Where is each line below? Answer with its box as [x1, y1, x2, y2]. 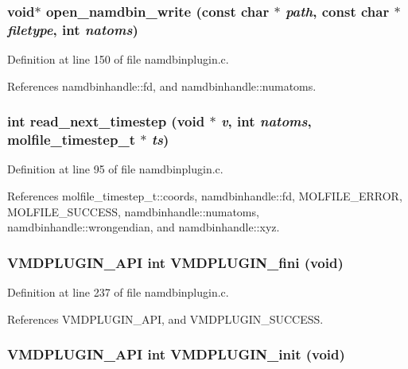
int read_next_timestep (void [7, 111, 205, 131]
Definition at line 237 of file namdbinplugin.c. [7, 284, 229, 301]
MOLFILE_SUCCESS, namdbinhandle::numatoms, [7, 203, 259, 219]
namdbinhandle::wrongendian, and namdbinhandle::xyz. [7, 219, 280, 235]
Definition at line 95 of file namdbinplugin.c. [7, 161, 223, 177]
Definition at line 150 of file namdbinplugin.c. [7, 51, 229, 68]
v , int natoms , [220, 111, 312, 131]
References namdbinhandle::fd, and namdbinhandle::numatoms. [7, 77, 317, 94]
